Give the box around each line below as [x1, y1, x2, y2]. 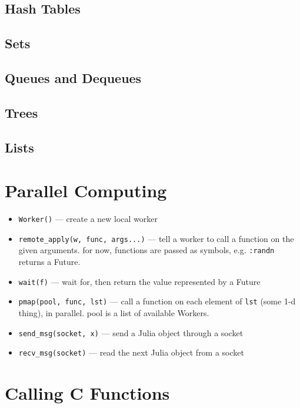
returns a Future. [18, 256, 81, 267]
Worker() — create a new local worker [18, 213, 158, 225]
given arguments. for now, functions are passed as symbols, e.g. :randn [18, 244, 275, 256]
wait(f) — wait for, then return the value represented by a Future [18, 275, 261, 287]
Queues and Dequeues [5, 68, 142, 87]
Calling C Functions [5, 381, 170, 404]
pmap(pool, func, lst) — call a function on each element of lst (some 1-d [18, 295, 296, 307]
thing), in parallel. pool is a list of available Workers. [18, 306, 209, 319]
